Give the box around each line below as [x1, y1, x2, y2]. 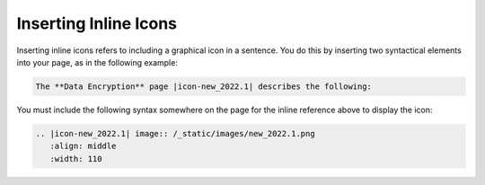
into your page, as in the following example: [16, 57, 179, 67]
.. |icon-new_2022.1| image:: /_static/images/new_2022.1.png [35, 128, 315, 138]
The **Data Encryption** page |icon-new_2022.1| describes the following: [35, 81, 373, 92]
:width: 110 [49, 154, 102, 163]
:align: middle [49, 141, 117, 152]
